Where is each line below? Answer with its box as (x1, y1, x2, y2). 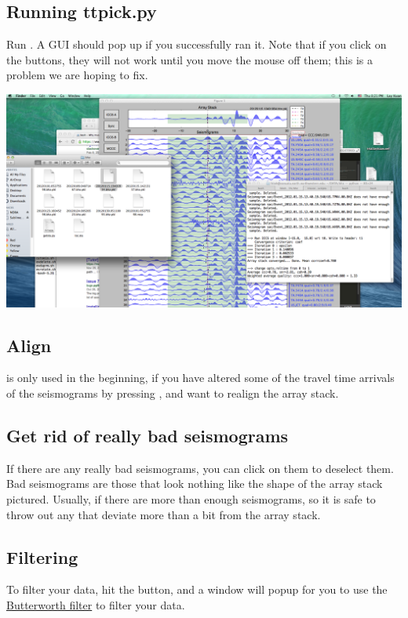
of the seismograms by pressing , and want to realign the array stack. (6, 385, 339, 402)
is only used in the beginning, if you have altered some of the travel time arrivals (6, 369, 395, 386)
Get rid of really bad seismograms (6, 424, 289, 448)
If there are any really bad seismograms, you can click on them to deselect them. (6, 460, 394, 476)
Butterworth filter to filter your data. (6, 597, 185, 613)
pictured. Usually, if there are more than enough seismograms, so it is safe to (6, 491, 376, 507)
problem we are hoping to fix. (6, 67, 148, 83)
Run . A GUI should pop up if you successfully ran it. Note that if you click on (6, 36, 387, 53)
